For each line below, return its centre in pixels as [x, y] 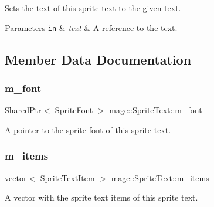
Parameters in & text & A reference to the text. [91, 27]
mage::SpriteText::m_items [160, 177]
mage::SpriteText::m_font [156, 110]
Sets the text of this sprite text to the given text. [93, 8]
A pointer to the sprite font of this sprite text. [88, 129]
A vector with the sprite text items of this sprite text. [101, 197]
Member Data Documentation [98, 59]
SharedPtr [23, 110]
